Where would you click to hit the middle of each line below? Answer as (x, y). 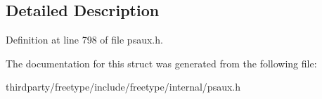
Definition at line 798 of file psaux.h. (84, 40)
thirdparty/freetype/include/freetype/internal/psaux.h (123, 87)
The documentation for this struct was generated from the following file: (161, 63)
